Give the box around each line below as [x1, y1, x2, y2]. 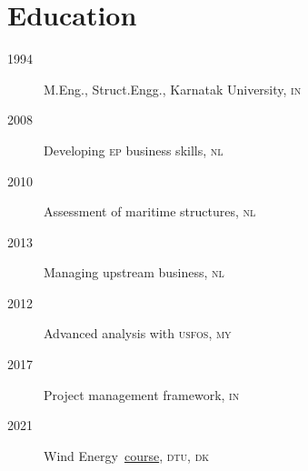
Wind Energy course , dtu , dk [44, 446, 210, 465]
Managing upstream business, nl [44, 263, 224, 282]
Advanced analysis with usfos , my [44, 324, 232, 343]
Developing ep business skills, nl [44, 140, 224, 159]
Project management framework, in [44, 385, 240, 404]
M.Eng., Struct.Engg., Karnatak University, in [44, 79, 302, 98]
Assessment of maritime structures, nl [44, 202, 256, 221]
